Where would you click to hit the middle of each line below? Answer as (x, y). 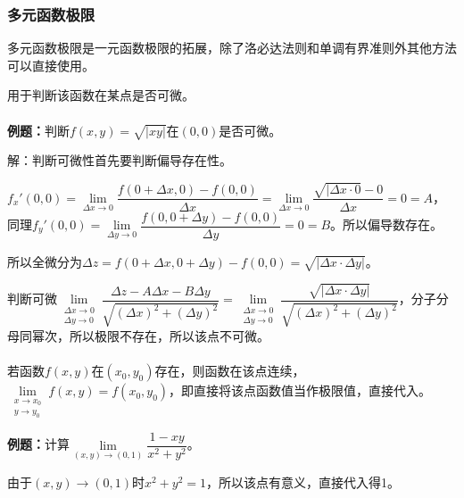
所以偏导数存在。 (393, 224)
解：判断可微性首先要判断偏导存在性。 (120, 160)
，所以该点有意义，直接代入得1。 (303, 481)
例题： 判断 (38, 130)
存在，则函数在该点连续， (230, 371)
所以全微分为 (45, 261)
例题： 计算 (38, 444)
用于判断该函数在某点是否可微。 (101, 95)
